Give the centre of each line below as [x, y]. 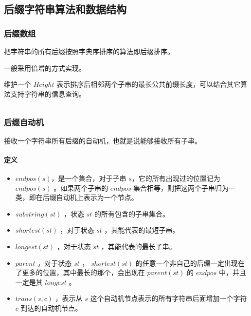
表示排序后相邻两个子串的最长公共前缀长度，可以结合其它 [149, 84]
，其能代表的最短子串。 [142, 230]
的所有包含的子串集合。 [132, 213]
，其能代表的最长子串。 [138, 246]
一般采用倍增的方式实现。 [45, 68]
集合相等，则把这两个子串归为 [181, 188]
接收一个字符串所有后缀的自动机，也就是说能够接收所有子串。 [103, 140]
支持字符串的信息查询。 [48, 93]
